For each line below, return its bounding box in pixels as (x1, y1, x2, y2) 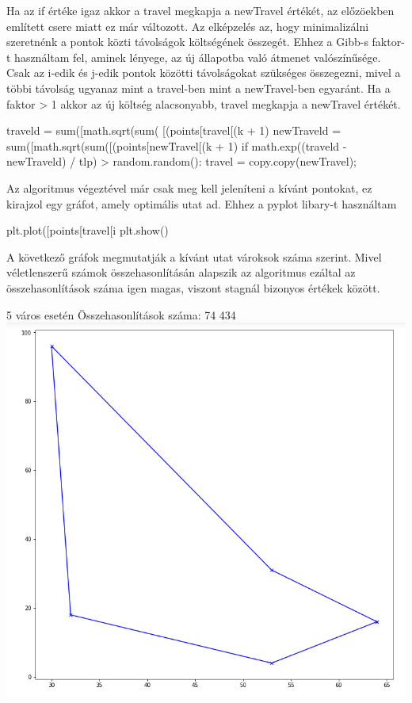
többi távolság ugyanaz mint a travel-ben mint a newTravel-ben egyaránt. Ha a (6, 79, 391, 96)
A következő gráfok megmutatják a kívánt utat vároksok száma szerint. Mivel (6, 248, 382, 265)
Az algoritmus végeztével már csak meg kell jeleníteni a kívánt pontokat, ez (6, 179, 372, 196)
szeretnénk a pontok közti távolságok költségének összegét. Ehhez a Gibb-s (6, 33, 368, 50)
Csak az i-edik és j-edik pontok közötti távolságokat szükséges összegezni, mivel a (6, 64, 401, 81)
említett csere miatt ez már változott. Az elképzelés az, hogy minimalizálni (6, 17, 369, 34)
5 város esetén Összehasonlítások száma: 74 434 (6, 306, 236, 323)
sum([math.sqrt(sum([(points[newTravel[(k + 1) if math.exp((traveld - (6, 137, 347, 154)
